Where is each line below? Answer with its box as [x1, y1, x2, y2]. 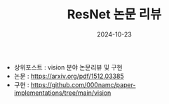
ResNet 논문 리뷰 [67, 6, 162, 22]
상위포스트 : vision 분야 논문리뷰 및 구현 [13, 63, 123, 71]
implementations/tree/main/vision [13, 89, 111, 97]
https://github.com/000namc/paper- [30, 80, 136, 89]
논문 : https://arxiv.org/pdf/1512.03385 [13, 72, 124, 80]
